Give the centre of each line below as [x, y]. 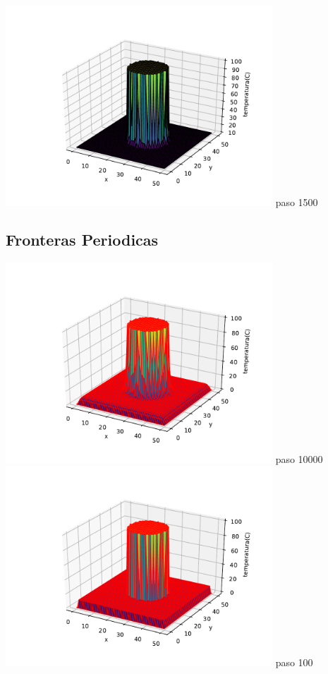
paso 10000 [299, 458]
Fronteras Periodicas [82, 240]
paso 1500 [297, 201]
